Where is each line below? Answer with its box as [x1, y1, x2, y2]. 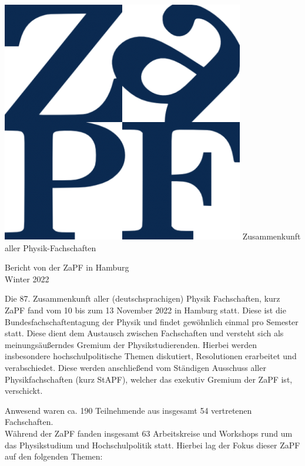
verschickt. [5, 384, 43, 397]
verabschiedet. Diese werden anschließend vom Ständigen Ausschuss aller [5, 361, 266, 373]
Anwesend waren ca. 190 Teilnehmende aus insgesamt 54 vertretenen [5, 404, 252, 416]
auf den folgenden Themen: [5, 450, 103, 462]
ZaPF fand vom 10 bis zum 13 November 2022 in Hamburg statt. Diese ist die [5, 303, 286, 316]
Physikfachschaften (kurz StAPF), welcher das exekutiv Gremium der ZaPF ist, [5, 373, 293, 385]
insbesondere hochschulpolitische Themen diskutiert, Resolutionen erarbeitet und [5, 350, 297, 362]
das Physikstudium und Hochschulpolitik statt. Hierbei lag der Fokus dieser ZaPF [5, 438, 300, 451]
